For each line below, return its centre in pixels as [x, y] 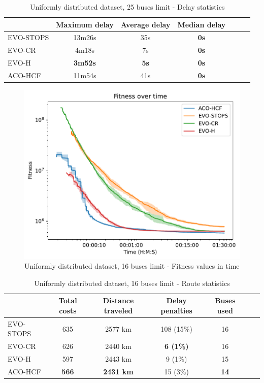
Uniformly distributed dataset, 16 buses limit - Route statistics [132, 283]
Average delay [145, 24]
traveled [118, 310]
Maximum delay [85, 24]
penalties [176, 310]
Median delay [202, 24]
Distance [118, 300]
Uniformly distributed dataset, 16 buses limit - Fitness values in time [132, 266]
